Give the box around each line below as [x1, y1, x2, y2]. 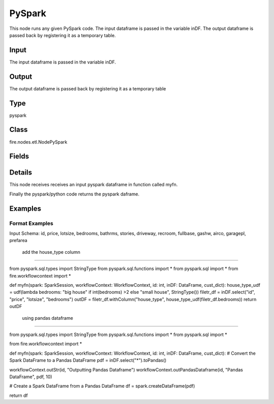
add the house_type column [22, 249, 81, 255]
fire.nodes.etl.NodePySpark [9, 139, 68, 145]
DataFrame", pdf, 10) [9, 374, 53, 380]
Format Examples [9, 220, 53, 227]
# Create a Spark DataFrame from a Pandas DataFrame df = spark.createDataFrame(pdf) [9, 383, 195, 389]
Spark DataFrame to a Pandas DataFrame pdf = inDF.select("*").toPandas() [9, 357, 167, 363]
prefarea [9, 238, 27, 244]
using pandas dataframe [22, 315, 74, 321]
